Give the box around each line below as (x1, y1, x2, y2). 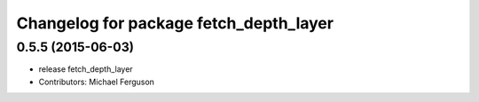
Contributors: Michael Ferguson (38, 76, 155, 87)
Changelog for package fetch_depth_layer (16, 13, 334, 33)
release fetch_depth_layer (38, 64, 133, 75)
